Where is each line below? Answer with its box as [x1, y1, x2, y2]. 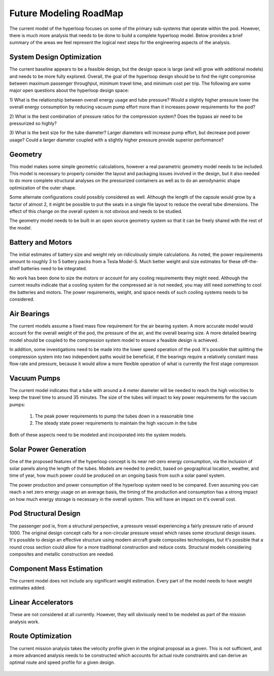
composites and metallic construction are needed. [9, 551, 114, 557]
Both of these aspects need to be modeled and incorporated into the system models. [9, 432, 187, 438]
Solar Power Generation [9, 445, 86, 454]
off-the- [242, 259, 258, 265]
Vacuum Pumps [9, 374, 61, 382]
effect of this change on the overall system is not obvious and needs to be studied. [9, 208, 183, 214]
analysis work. [9, 619, 40, 625]
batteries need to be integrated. [21, 266, 87, 272]
